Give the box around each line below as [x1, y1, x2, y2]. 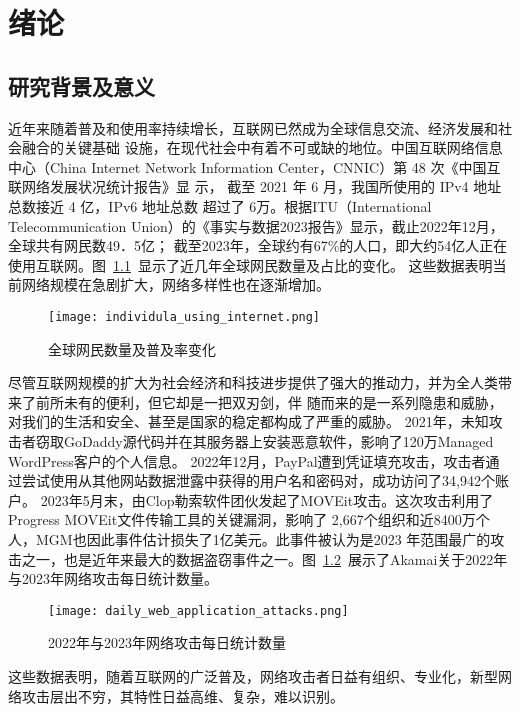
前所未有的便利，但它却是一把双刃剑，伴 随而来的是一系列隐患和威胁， [35, 391, 503, 412]
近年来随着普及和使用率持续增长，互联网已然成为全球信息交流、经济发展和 [8, 117, 498, 138]
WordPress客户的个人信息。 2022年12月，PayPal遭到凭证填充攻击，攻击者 [8, 450, 486, 471]
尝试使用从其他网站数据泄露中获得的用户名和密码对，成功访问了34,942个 [21, 470, 495, 491]
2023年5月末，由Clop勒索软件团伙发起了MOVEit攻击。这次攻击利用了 [40, 489, 494, 510]
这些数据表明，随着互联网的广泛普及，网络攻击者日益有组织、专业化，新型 [8, 665, 498, 686]
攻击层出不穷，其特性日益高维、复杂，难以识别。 [21, 685, 344, 706]
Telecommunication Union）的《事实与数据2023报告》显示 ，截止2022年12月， [8, 215, 504, 236]
